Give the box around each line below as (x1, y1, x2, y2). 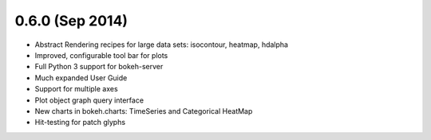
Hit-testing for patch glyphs (34, 118, 126, 127)
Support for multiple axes (34, 84, 119, 94)
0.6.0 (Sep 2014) (14, 12, 128, 29)
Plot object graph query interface (34, 95, 144, 105)
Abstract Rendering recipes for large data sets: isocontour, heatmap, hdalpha (34, 40, 289, 49)
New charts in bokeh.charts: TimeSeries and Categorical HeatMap (34, 106, 253, 115)
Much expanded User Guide (34, 72, 128, 83)
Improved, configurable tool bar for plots (34, 50, 168, 60)
